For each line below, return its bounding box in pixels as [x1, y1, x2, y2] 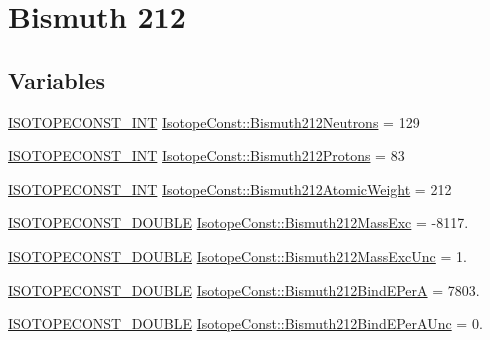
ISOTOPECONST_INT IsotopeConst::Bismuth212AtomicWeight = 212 [8, 178, 452, 199]
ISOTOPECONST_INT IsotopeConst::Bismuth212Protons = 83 [8, 145, 405, 166]
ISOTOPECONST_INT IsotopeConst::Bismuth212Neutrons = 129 [8, 111, 420, 132]
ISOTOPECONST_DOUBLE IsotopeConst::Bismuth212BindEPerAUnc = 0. [8, 313, 483, 334]
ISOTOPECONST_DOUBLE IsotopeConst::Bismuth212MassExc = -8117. [8, 212, 469, 233]
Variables [8, 64, 106, 95]
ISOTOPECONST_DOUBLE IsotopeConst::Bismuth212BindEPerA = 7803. [8, 279, 480, 300]
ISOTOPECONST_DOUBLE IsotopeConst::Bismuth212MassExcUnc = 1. [8, 245, 467, 266]
